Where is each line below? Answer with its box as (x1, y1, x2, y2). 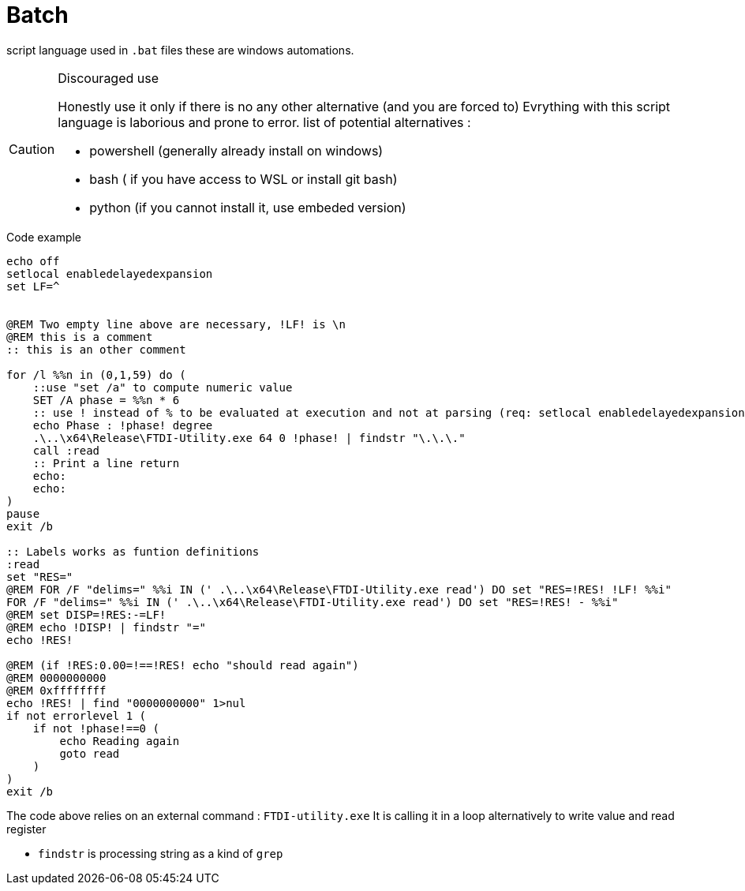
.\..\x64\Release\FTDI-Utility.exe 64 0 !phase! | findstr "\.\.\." (32, 431, 466, 444)
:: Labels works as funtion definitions (6, 545, 260, 558)
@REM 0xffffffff (6, 683, 107, 697)
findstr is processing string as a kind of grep (38, 846, 283, 860)
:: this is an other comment (6, 343, 186, 356)
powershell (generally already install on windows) (89, 142, 384, 159)
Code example (6, 230, 82, 244)
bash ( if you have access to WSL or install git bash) (89, 170, 398, 187)
